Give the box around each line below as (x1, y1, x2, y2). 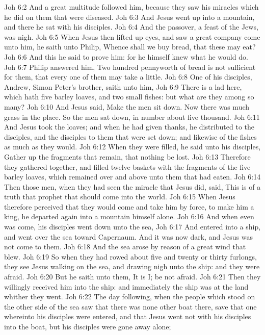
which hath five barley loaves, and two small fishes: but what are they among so (4, 91, 254, 102)
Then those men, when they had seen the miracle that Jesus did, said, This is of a (4, 181, 261, 192)
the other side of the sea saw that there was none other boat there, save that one (4, 301, 257, 312)
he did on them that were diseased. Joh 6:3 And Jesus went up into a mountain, (4, 11, 255, 22)
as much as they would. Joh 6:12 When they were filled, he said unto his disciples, (4, 141, 261, 152)
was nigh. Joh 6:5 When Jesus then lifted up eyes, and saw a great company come (4, 31, 260, 42)
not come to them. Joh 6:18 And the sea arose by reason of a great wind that (4, 241, 246, 252)
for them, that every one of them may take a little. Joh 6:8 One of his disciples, (4, 71, 252, 82)
